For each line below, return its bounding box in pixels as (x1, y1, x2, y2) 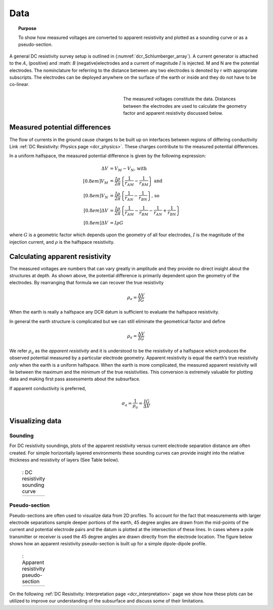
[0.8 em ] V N (83, 193, 109, 200)
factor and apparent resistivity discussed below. (123, 110, 223, 116)
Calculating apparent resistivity (9, 252, 111, 260)
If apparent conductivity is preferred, (9, 385, 86, 391)
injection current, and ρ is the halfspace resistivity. (9, 239, 115, 245)
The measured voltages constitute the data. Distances (123, 96, 236, 102)
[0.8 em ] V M (82, 178, 109, 185)
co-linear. (9, 81, 30, 88)
